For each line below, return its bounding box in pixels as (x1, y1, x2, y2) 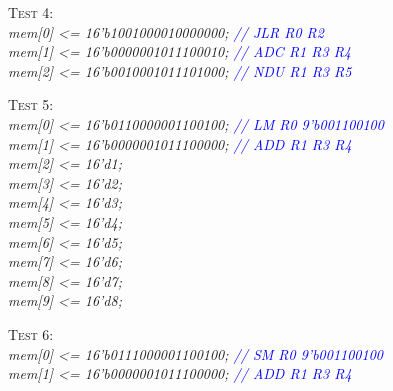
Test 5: (8, 94, 54, 115)
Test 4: (8, 2, 54, 22)
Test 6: (8, 323, 54, 344)
